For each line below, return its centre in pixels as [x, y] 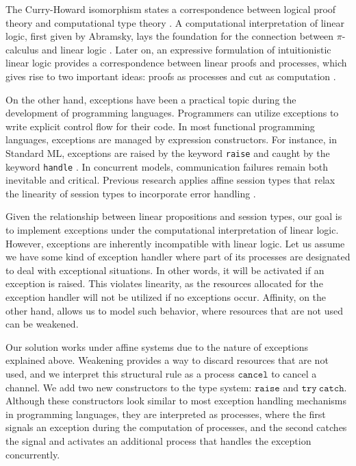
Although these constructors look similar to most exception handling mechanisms [176, 401]
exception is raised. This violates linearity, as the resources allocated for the [164, 283]
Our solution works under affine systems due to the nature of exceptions [157, 346]
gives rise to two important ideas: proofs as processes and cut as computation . [171, 76]
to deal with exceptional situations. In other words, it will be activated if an [165, 270]
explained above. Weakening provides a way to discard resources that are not [167, 360]
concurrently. [33, 454]
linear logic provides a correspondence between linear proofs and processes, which [176, 63]
